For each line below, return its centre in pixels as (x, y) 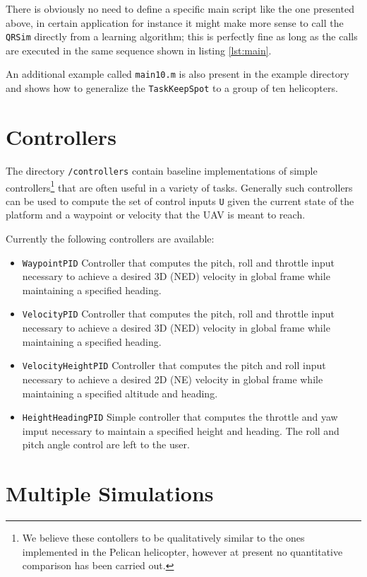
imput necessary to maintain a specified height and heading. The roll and (181, 430)
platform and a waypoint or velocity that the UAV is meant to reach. (156, 215)
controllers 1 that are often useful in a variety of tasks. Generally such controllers (179, 186)
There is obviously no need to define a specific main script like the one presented (180, 8)
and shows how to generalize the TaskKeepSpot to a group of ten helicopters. (172, 88)
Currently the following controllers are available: (110, 239)
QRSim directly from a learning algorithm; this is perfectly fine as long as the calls (182, 36)
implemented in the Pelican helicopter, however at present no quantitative (182, 551)
